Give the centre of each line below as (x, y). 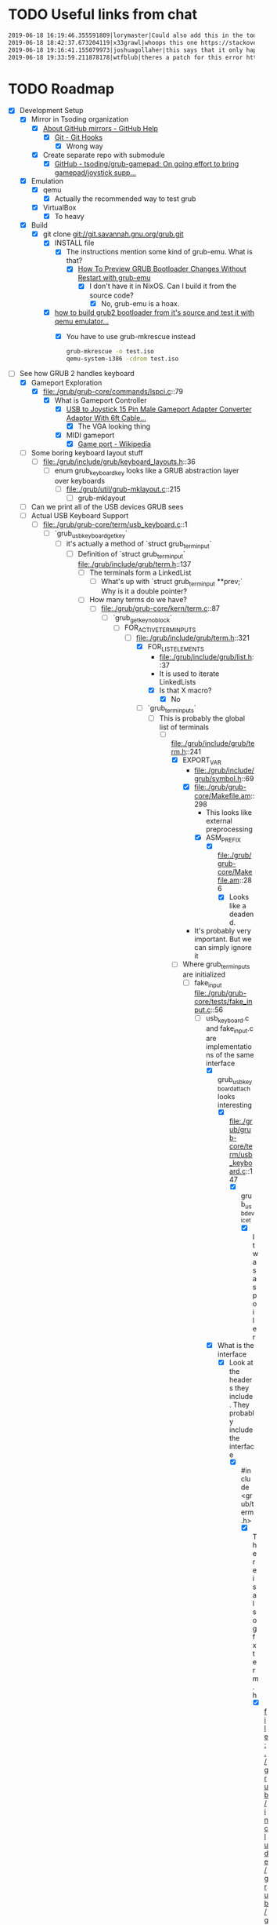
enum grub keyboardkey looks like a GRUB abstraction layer (147, 471)
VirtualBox (59, 207)
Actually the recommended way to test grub (125, 199)
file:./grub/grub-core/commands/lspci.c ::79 (113, 391)
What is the (236, 1345)
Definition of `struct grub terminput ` (131, 555)
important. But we (223, 939)
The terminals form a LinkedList (140, 572)
